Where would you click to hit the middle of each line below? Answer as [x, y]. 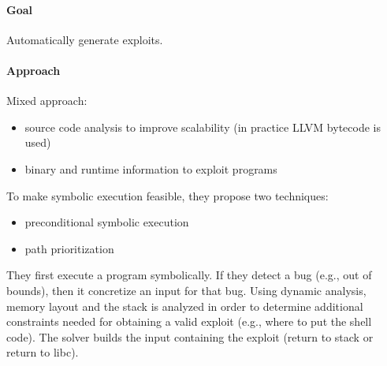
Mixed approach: [47, 101]
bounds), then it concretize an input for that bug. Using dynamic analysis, [186, 290]
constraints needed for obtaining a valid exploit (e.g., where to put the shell [189, 321]
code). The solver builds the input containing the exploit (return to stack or [190, 336]
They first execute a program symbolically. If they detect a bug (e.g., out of [189, 275]
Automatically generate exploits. [85, 39]
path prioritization [69, 248]
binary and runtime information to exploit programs [151, 168]
